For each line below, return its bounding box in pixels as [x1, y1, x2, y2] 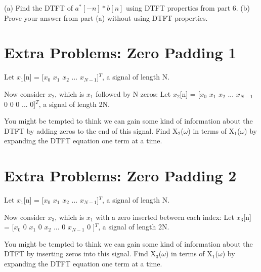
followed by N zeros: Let [96, 88, 171, 99]
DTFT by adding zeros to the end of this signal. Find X [4, 125, 178, 136]
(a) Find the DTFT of [4, 3, 73, 13]
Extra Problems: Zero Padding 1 [4, 42, 237, 63]
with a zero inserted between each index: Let [96, 211, 234, 222]
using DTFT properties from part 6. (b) [126, 3, 250, 13]
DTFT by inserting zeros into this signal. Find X [4, 248, 156, 259]
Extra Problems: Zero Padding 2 [4, 165, 237, 186]
